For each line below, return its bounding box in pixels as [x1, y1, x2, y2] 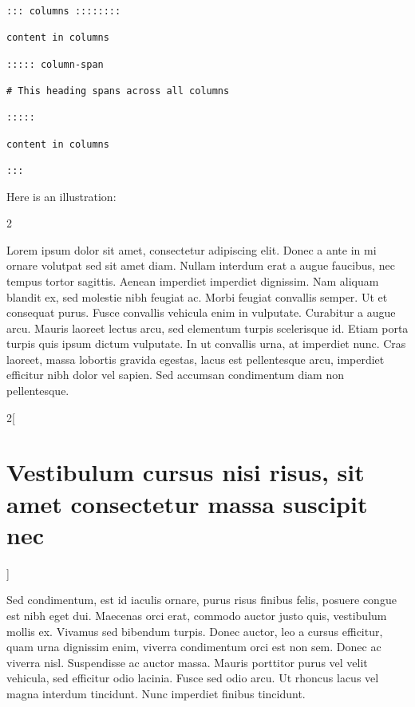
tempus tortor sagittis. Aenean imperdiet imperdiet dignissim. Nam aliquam [6, 272, 379, 289]
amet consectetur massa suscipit [6, 487, 368, 519]
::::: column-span [6, 58, 104, 70]
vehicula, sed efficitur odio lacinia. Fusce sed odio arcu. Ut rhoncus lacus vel [6, 669, 379, 686]
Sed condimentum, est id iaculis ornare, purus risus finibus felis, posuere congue [6, 591, 397, 608]
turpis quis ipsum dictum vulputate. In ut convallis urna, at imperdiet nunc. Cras [6, 335, 406, 352]
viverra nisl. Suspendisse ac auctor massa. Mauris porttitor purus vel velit [6, 654, 368, 670]
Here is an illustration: [6, 188, 117, 204]
